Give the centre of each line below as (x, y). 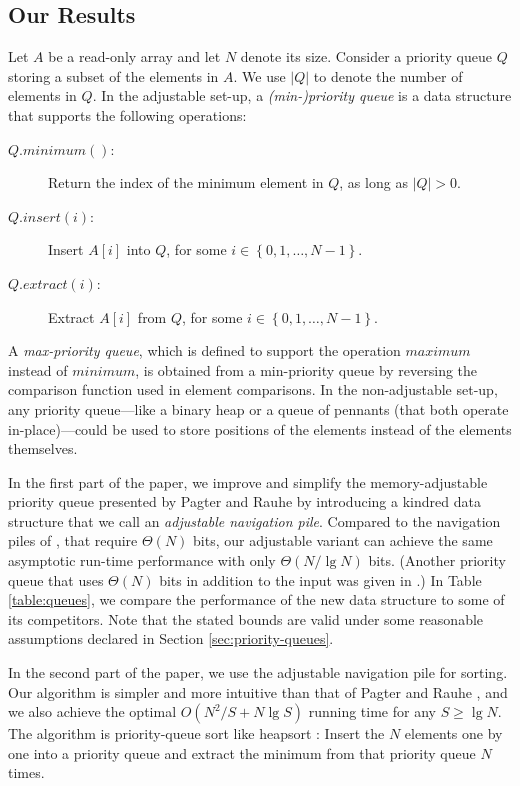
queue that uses (56, 579)
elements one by (453, 733)
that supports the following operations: (127, 114)
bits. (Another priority (437, 560)
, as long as (373, 182)
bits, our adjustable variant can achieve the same (343, 540)
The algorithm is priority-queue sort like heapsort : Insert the (196, 733)
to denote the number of (388, 75)
